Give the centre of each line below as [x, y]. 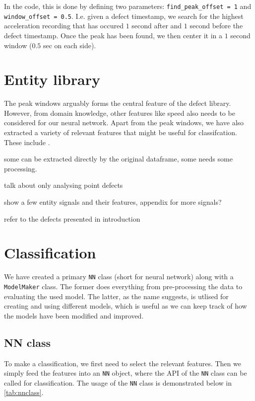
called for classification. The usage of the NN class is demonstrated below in [118, 382]
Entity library [52, 79]
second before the [216, 26]
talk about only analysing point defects [64, 185]
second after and [157, 26]
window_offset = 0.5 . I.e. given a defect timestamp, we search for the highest [124, 16]
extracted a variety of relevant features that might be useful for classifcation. [121, 132]
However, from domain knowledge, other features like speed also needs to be [120, 113]
